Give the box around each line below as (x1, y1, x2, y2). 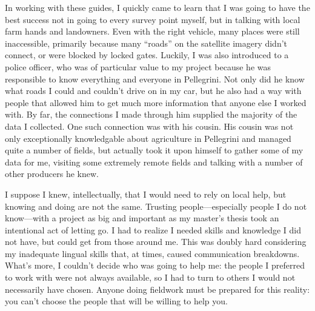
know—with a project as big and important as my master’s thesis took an (5, 212, 279, 224)
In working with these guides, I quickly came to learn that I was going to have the (5, 1, 310, 13)
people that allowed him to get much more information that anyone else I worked (5, 96, 307, 109)
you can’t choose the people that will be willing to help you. (5, 295, 228, 307)
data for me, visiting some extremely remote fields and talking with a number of (5, 155, 303, 168)
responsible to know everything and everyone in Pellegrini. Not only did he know (5, 72, 305, 85)
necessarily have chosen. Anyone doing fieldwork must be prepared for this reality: (5, 283, 310, 295)
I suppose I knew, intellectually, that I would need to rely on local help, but (5, 187, 287, 200)
